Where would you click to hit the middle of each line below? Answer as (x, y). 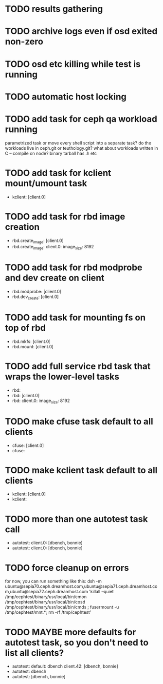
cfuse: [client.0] (28, 445)
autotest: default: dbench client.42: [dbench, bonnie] (65, 666)
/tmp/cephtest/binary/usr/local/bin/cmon (46, 597)
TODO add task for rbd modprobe (74, 268)
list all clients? (35, 653)
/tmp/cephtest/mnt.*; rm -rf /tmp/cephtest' (48, 612)
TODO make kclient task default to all (81, 470)
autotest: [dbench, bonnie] (39, 677)
